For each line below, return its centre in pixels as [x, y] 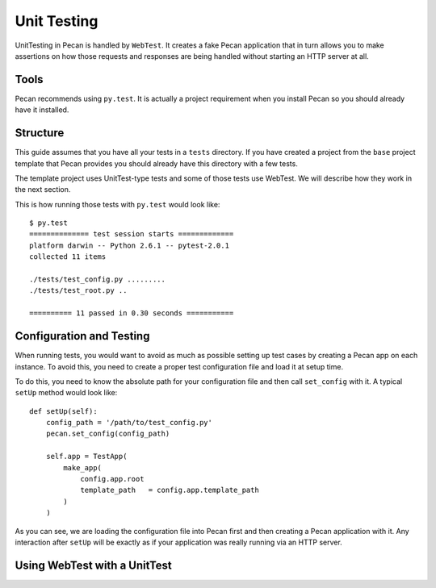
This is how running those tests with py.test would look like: [117, 204]
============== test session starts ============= [132, 234]
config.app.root [112, 479]
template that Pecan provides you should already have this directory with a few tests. [156, 163]
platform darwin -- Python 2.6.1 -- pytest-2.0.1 [130, 245]
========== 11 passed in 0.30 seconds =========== [132, 313]
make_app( [83, 467]
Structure [40, 133]
